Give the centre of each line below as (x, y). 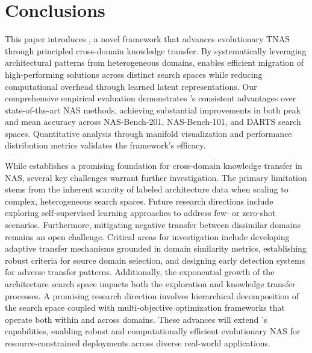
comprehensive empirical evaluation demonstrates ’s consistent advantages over (151, 98)
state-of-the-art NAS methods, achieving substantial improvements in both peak (153, 110)
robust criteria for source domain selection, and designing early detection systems (155, 260)
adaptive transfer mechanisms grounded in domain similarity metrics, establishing (156, 248)
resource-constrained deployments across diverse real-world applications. (138, 342)
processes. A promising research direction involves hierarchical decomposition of (152, 295)
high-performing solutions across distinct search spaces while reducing (134, 74)
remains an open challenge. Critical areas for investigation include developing (147, 236)
